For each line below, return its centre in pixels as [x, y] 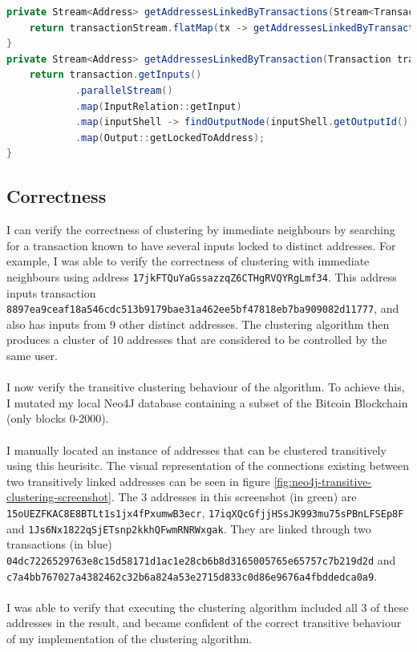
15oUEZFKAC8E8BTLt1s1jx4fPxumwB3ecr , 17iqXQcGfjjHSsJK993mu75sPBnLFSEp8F [205, 512]
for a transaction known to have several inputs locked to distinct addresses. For [201, 245]
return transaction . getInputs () [115, 75]
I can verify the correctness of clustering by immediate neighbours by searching [201, 230]
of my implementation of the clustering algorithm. [130, 638]
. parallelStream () [124, 90]
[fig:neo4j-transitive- [323, 481]
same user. [32, 356]
